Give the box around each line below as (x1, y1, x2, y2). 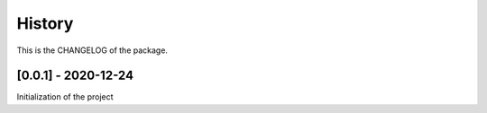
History (16, 13, 74, 33)
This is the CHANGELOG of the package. (16, 45, 169, 56)
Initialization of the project (16, 91, 114, 102)
